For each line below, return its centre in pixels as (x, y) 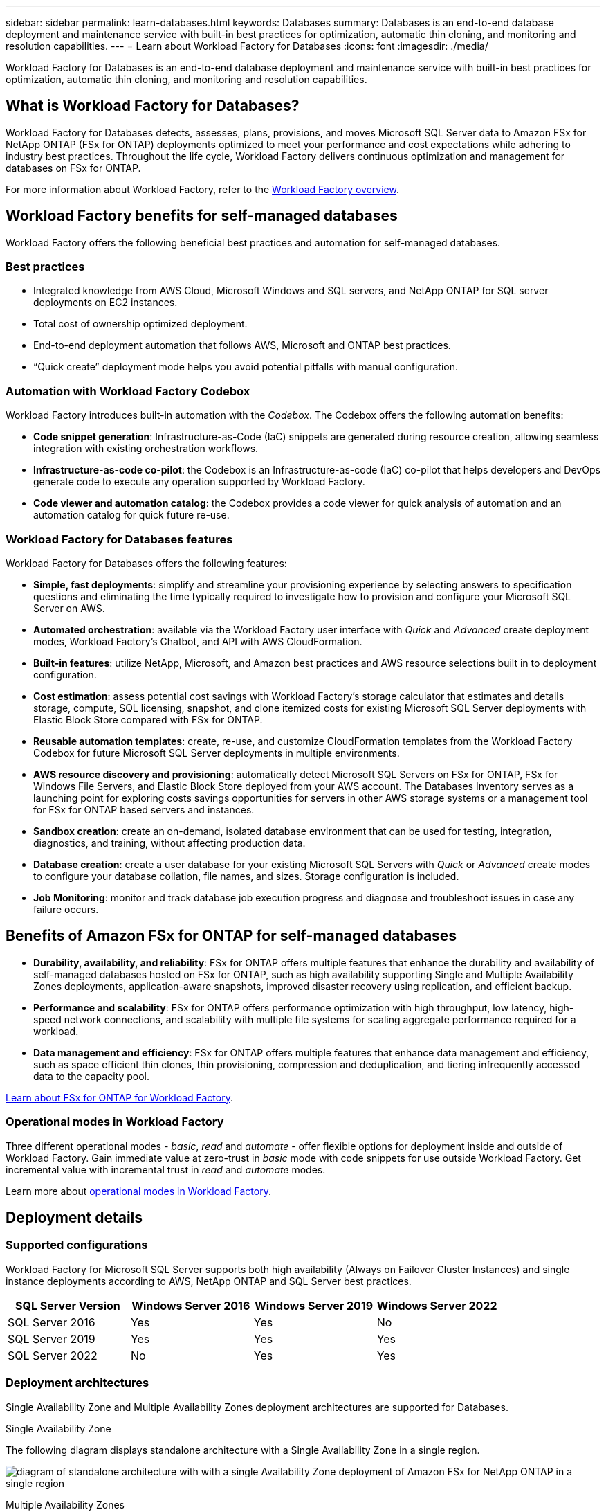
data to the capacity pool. (92, 1076)
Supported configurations (77, 1245)
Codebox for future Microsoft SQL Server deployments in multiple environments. (217, 753)
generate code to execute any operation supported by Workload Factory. (199, 482)
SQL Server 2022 (53, 1355)
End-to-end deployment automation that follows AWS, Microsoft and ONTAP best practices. (242, 345)
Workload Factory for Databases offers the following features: (146, 563)
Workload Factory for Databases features (119, 539)
